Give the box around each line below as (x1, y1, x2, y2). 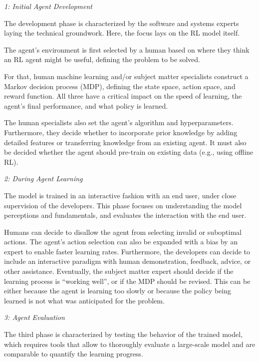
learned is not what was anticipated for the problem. (4, 295, 165, 305)
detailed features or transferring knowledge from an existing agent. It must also (4, 137, 247, 147)
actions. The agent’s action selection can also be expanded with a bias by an (4, 236, 238, 247)
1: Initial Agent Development (4, 1, 93, 11)
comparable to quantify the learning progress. (4, 348, 143, 359)
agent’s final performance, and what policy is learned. (4, 100, 168, 111)
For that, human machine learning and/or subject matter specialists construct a (4, 71, 249, 81)
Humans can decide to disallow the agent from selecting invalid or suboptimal (4, 226, 242, 237)
